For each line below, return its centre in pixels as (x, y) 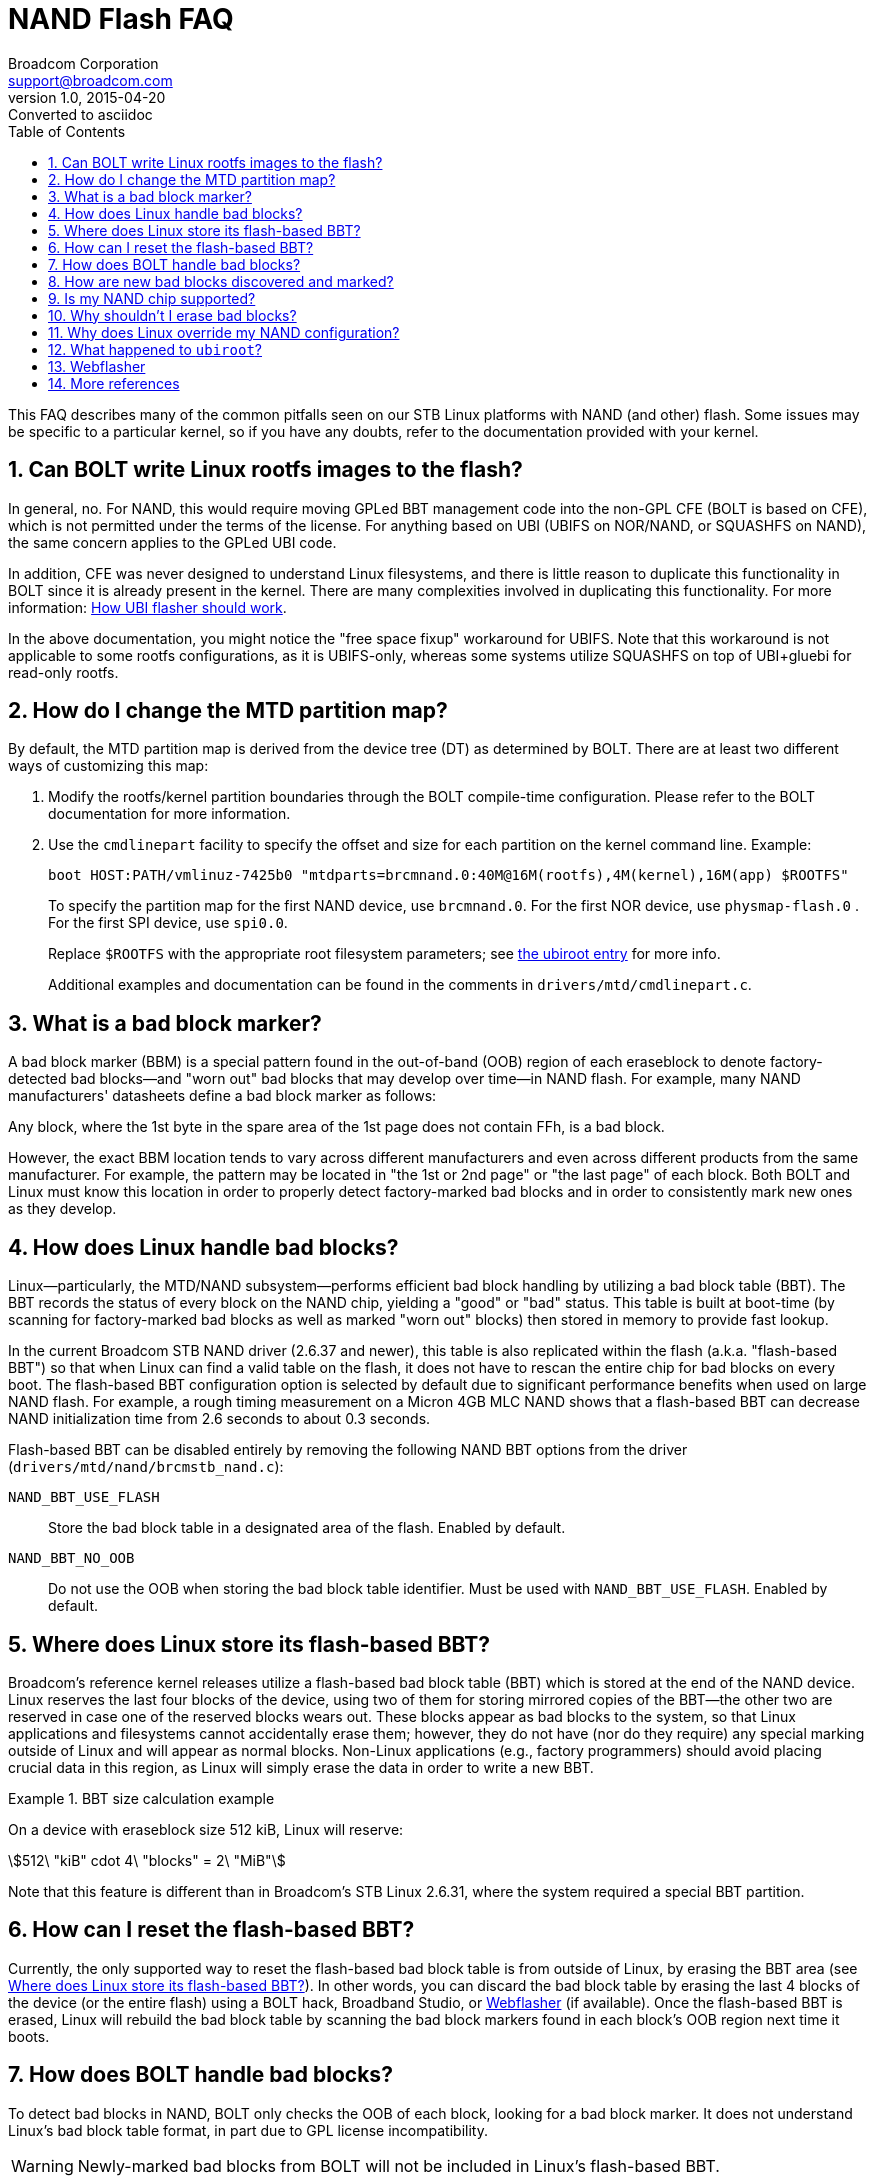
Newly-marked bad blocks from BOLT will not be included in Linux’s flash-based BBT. (398, 2165)
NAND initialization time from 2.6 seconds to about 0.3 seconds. (219, 1419)
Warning (42, 2165)
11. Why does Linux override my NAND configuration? (224, 332)
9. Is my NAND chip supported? (152, 298)
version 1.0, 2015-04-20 (87, 97)
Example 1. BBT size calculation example (141, 1798)
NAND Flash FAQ (121, 19)
